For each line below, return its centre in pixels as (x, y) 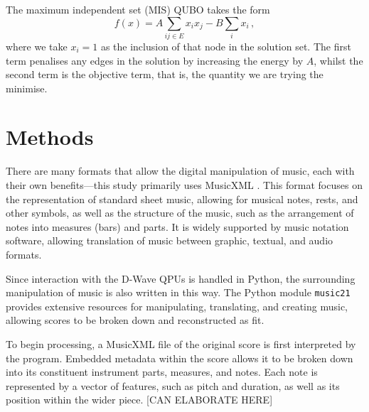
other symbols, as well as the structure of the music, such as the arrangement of (180, 213)
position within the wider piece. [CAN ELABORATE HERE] (139, 400)
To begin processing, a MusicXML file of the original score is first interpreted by (181, 344)
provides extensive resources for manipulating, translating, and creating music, (177, 306)
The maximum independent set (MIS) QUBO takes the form (138, 9)
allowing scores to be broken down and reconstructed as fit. (135, 320)
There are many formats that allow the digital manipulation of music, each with (180, 171)
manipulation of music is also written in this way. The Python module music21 (178, 292)
